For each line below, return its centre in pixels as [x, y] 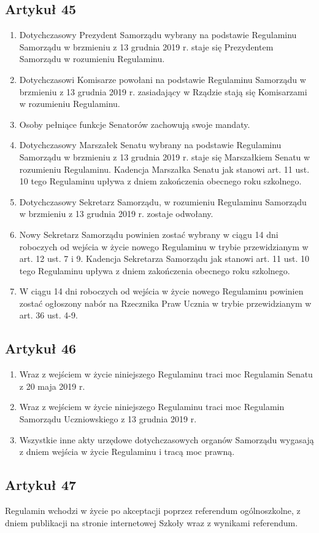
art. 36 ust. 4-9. [48, 315]
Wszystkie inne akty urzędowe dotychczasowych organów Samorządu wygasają [167, 439]
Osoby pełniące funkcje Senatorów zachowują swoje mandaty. [135, 124]
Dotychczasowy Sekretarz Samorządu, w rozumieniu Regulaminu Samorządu [163, 201]
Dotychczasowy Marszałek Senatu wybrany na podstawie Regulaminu [150, 145]
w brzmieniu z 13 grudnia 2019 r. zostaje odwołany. [116, 214]
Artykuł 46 [41, 348]
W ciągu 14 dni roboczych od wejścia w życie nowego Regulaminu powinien [161, 291]
